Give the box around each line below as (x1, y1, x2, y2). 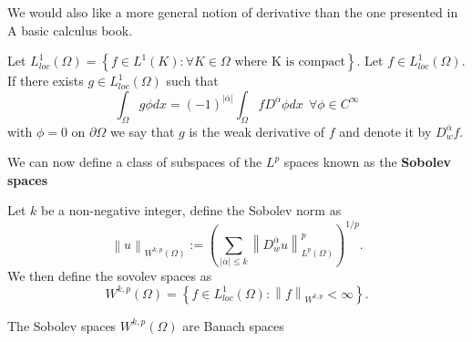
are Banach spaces (182, 316, 284, 335)
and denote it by (339, 121, 432, 140)
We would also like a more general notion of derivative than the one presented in (7, 3, 458, 21)
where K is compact (234, 56, 345, 69)
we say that (109, 121, 175, 140)
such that (166, 71, 219, 90)
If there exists (7, 71, 84, 90)
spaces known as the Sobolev (283, 152, 452, 171)
